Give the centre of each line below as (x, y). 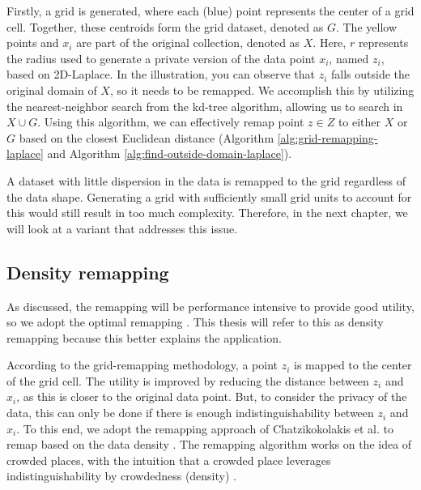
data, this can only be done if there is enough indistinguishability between (190, 413)
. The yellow (366, 26)
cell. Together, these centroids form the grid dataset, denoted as (165, 26)
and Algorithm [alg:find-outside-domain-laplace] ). (170, 153)
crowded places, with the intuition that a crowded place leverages (169, 460)
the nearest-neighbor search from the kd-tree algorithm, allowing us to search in (205, 106)
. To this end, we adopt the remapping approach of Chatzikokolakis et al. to (205, 428)
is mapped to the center (353, 365)
